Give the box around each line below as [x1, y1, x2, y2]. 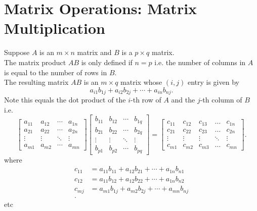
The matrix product [4, 57, 66, 67]
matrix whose [120, 77, 162, 87]
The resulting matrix [4, 77, 69, 87]
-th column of [200, 94, 242, 105]
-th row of [131, 94, 161, 105]
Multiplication [4, 18, 106, 38]
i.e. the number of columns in [154, 57, 246, 67]
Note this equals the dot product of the [4, 94, 126, 105]
